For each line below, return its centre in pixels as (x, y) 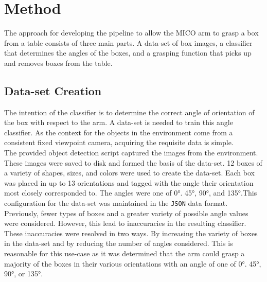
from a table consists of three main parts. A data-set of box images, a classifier (128, 42)
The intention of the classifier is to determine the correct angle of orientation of (129, 112)
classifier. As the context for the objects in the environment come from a (119, 132)
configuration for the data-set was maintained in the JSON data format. (116, 203)
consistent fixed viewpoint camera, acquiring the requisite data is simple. (119, 142)
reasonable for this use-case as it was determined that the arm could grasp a (124, 253)
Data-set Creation (53, 90)
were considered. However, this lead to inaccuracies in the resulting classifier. (125, 223)
